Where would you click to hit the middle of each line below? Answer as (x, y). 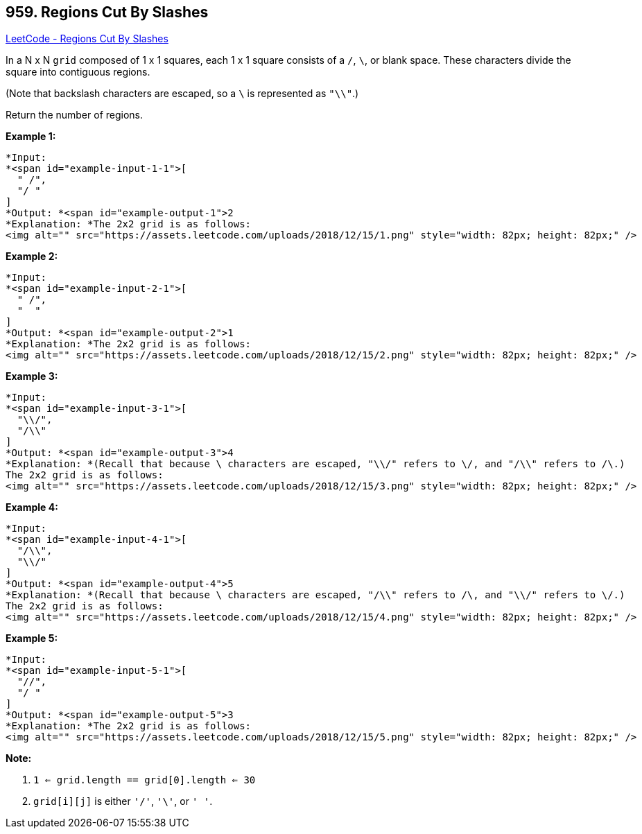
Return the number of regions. (75, 115)
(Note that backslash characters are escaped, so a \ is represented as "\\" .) (182, 94)
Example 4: (32, 507)
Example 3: (32, 376)
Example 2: (32, 257)
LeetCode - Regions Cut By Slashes (87, 39)
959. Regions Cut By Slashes (107, 12)
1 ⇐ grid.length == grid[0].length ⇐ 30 (145, 780)
